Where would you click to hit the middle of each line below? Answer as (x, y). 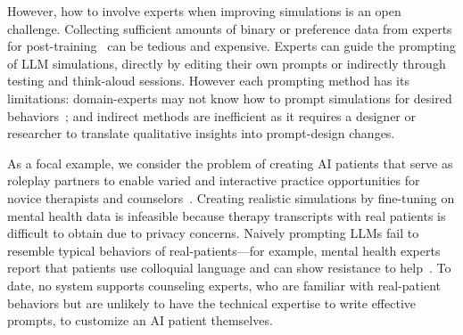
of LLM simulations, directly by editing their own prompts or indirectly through (227, 63)
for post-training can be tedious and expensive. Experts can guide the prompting (231, 46)
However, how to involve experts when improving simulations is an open (204, 11)
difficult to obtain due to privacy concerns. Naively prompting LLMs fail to (213, 233)
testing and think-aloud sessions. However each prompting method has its (208, 81)
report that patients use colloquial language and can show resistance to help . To (229, 268)
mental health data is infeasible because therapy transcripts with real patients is (227, 215)
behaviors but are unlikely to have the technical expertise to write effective (211, 302)
